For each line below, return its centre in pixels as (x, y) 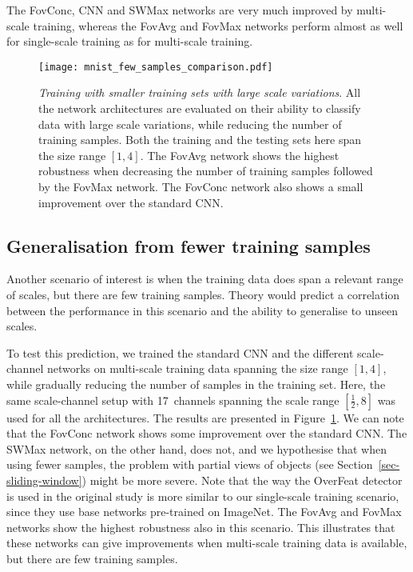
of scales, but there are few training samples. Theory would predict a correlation (203, 294)
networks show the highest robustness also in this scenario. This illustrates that (201, 527)
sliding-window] (44, 480)
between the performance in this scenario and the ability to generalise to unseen (203, 310)
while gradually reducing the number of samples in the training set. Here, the (196, 384)
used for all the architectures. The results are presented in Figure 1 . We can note (205, 417)
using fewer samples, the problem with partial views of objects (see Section (190, 464)
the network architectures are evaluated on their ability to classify (200, 108)
